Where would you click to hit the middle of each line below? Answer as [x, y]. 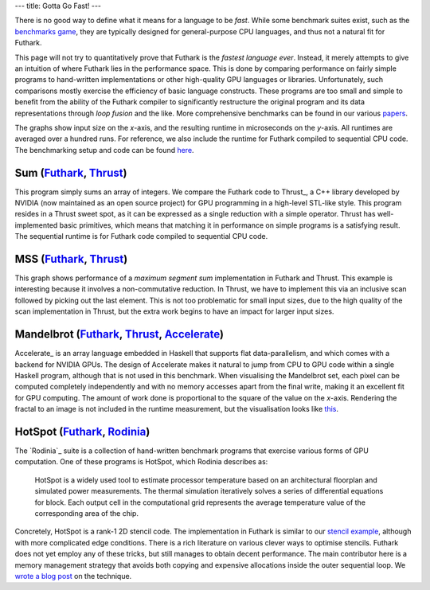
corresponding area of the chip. [87, 513]
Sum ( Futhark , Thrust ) [71, 172]
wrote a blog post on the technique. [73, 576]
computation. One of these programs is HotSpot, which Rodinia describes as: [141, 462]
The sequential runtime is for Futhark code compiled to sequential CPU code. [141, 236]
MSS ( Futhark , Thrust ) [71, 259]
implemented [36, 225]
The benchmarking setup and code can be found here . [104, 150]
